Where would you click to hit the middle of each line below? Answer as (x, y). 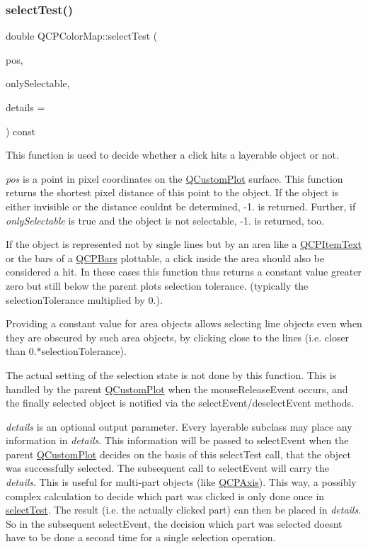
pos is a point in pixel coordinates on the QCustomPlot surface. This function (174, 178)
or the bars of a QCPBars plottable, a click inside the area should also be (165, 257)
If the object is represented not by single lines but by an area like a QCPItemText (184, 244)
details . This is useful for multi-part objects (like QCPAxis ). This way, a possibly (181, 482)
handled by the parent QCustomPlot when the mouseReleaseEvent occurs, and (177, 389)
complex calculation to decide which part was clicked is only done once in (165, 496)
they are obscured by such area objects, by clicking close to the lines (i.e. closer (178, 337)
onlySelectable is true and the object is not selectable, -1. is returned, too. (165, 220)
